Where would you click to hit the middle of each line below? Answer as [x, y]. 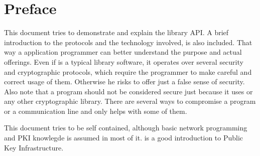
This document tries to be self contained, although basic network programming [126, 128]
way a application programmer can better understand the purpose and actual [123, 52]
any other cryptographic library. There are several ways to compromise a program [130, 101]
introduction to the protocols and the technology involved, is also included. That [128, 42]
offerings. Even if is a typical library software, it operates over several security [124, 61]
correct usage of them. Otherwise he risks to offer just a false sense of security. [124, 82]
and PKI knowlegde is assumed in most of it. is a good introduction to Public [124, 138]
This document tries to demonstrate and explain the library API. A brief [116, 32]
